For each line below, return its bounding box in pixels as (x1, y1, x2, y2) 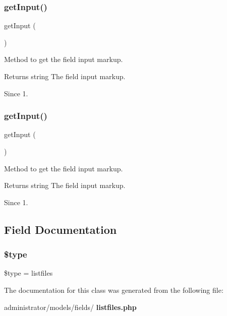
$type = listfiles (4, 268, 53, 278)
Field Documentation (4, 221, 117, 237)
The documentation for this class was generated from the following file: (4, 284, 223, 295)
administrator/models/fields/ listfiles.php (4, 301, 137, 312)
